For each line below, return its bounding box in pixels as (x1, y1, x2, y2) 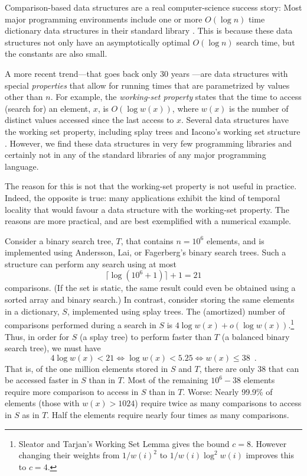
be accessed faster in (5, 374, 79, 386)
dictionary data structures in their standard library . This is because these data (5, 24, 293, 37)
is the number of (229, 102, 289, 114)
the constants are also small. (5, 47, 107, 60)
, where (172, 102, 199, 114)
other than (5, 90, 43, 103)
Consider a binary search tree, (5, 234, 113, 247)
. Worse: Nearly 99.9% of (182, 385, 273, 397)
